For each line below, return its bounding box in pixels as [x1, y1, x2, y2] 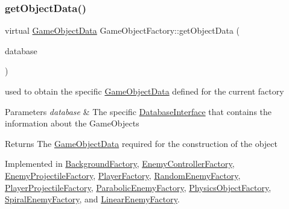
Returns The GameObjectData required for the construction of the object [5, 137, 278, 149]
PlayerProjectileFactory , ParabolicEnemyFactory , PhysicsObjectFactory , [5, 181, 272, 193]
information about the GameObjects [5, 117, 139, 129]
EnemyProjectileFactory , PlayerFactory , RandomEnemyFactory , [5, 169, 241, 181]
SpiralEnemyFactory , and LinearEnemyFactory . [5, 193, 180, 205]
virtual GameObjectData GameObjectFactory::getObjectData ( [5, 24, 240, 37]
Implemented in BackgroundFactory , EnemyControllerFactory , [5, 157, 235, 170]
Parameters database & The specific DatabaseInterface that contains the [5, 105, 272, 117]
